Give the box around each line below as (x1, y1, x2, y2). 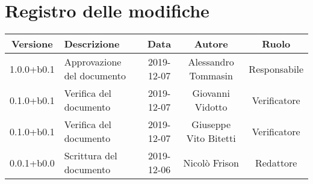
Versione (11, 37, 53, 51)
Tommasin (189, 69, 233, 83)
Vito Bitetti (186, 131, 236, 146)
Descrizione (64, 37, 120, 51)
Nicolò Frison (183, 155, 239, 170)
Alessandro (188, 55, 234, 69)
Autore (194, 37, 228, 51)
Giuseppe (191, 117, 231, 132)
